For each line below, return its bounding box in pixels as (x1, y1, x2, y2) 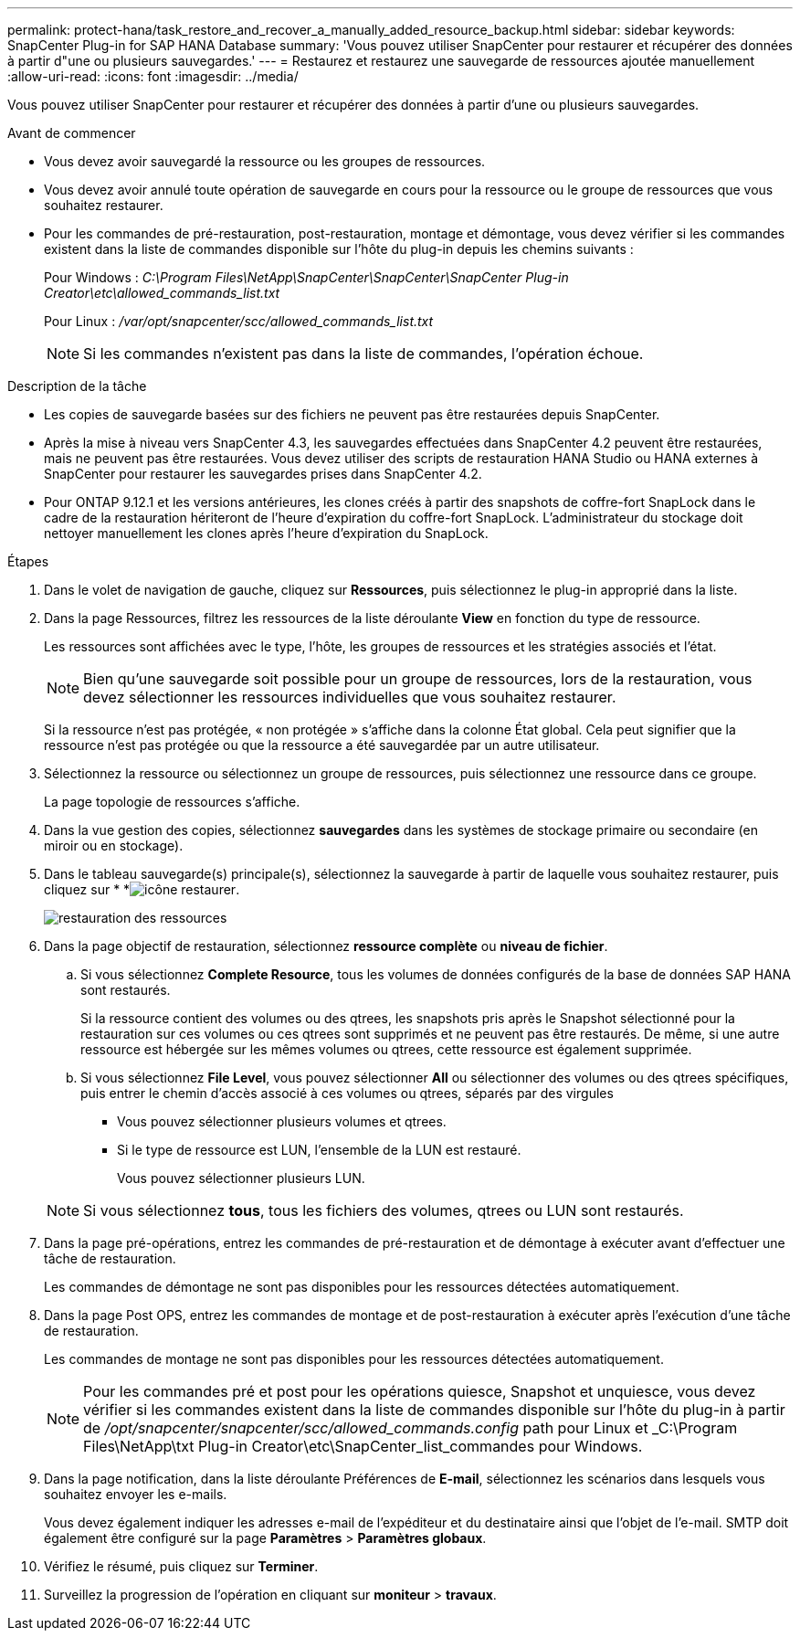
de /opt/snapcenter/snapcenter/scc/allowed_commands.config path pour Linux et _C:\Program (83, 1419, 738, 1437)
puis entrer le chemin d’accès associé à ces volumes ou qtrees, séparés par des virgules (80, 1085, 614, 1101)
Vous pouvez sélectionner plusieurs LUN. (117, 1170, 365, 1186)
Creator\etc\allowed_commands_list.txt (44, 285, 280, 301)
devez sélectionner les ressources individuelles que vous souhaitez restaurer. (83, 688, 616, 706)
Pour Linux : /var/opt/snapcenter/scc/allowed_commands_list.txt (44, 313, 434, 329)
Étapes (7, 554, 49, 569)
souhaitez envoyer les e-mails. (44, 1486, 227, 1502)
